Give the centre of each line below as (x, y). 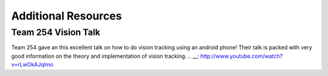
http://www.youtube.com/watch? (241, 56)
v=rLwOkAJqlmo (32, 64)
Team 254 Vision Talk (56, 32)
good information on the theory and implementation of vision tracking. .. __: (105, 56)
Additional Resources (67, 16)
